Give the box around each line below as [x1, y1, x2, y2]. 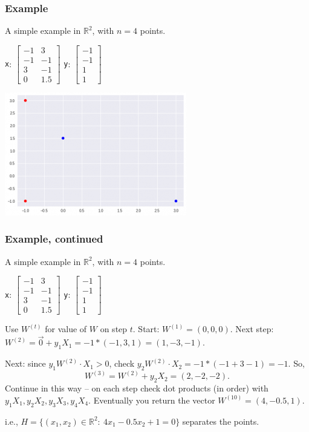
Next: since [5, 357, 46, 370]
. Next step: [230, 322, 274, 335]
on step [100, 322, 128, 335]
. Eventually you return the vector [88, 393, 215, 406]
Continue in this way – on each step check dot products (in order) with [5, 382, 268, 394]
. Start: [132, 322, 160, 335]
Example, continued [5, 231, 103, 246]
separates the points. [182, 414, 259, 427]
